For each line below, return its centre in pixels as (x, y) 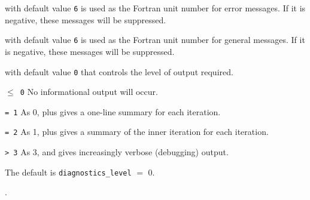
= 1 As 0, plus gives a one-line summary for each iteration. (113, 111)
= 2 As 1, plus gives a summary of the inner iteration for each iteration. (137, 132)
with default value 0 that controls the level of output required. (119, 71)
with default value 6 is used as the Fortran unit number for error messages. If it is (155, 8)
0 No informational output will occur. (89, 92)
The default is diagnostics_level (68, 172)
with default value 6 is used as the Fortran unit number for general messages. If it (155, 40)
